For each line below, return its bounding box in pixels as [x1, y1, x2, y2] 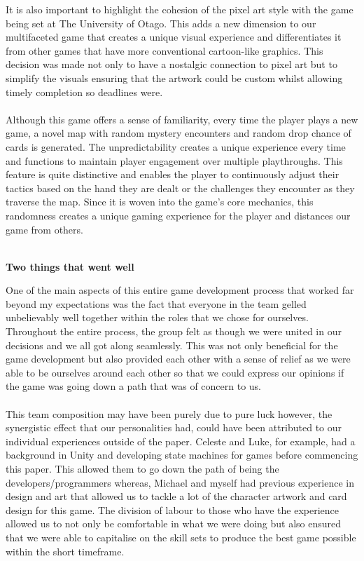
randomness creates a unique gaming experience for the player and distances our [6, 208, 351, 222]
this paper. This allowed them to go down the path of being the [6, 461, 279, 475]
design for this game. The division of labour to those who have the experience [6, 502, 339, 517]
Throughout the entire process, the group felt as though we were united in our [6, 324, 342, 339]
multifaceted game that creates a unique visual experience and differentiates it [6, 29, 342, 44]
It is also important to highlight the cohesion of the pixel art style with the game [6, 2, 353, 16]
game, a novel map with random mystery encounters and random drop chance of [6, 126, 351, 140]
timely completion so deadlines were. [6, 84, 163, 99]
